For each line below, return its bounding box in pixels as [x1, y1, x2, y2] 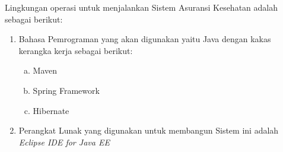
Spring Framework [33, 84, 100, 96]
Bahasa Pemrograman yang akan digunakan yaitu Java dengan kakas [18, 33, 271, 45]
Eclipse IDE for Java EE [18, 135, 110, 148]
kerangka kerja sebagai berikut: [18, 44, 133, 56]
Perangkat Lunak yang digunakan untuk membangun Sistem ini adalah [18, 124, 279, 137]
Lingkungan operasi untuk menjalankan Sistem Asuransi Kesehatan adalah [5, 1, 278, 13]
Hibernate [33, 104, 69, 116]
